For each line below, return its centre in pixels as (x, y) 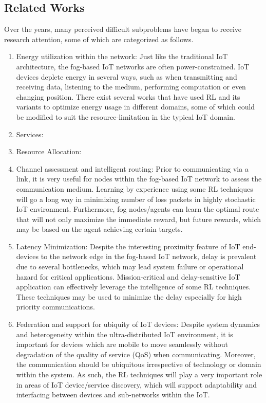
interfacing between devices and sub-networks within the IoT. (113, 395)
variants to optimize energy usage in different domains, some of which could (136, 107)
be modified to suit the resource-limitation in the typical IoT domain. (126, 116)
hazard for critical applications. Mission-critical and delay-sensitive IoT (128, 276)
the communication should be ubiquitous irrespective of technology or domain (139, 364)
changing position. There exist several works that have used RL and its (128, 96)
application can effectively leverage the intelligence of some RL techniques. (134, 287)
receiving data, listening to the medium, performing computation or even (131, 87)
